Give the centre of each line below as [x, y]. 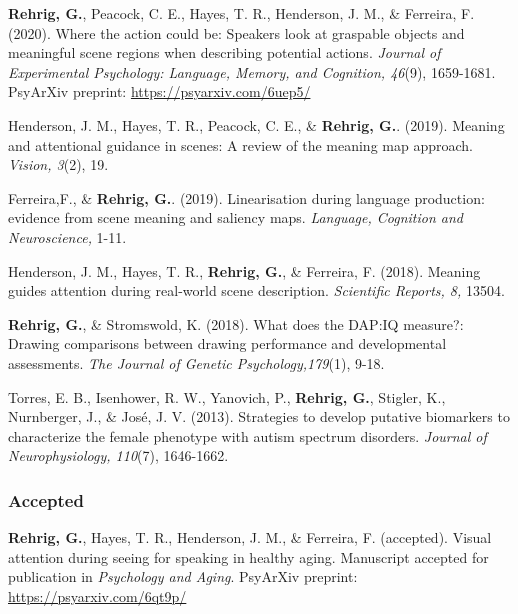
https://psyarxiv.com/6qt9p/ [97, 595]
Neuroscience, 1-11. [67, 236]
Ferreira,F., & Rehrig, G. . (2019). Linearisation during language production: [246, 197]
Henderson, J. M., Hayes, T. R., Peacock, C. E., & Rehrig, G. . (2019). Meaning [256, 124]
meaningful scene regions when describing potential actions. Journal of [224, 52]
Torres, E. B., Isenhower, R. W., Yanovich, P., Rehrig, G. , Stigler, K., [227, 396]
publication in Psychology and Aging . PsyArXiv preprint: [183, 576]
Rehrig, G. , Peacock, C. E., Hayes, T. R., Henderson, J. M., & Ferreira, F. [241, 13]
